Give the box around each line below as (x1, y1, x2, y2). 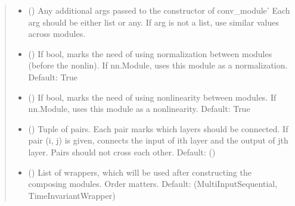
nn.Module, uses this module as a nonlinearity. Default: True (28, 102, 250, 115)
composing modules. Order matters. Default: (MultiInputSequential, (28, 177, 278, 190)
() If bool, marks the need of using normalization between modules (28, 47, 272, 60)
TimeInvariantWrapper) (28, 189, 116, 201)
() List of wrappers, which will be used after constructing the (28, 166, 251, 178)
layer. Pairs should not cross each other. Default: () (28, 145, 216, 158)
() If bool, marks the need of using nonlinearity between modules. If (28, 90, 277, 103)
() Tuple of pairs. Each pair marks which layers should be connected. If (28, 122, 288, 135)
